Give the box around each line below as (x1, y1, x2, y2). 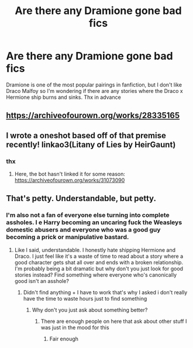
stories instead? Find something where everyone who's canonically (14, 271, 177, 278)
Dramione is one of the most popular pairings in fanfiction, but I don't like (6, 81, 182, 88)
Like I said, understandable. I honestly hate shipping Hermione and (14, 246, 175, 253)
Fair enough (49, 335, 79, 342)
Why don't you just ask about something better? (32, 306, 148, 313)
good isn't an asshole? (14, 277, 69, 284)
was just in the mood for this (40, 323, 109, 331)
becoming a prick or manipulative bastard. (6, 233, 129, 241)
